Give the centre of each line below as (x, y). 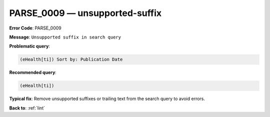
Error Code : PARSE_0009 (35, 28)
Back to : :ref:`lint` (27, 108)
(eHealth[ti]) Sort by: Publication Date (71, 59)
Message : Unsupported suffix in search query (65, 37)
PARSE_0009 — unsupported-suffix (85, 13)
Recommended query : (33, 72)
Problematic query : (29, 46)
